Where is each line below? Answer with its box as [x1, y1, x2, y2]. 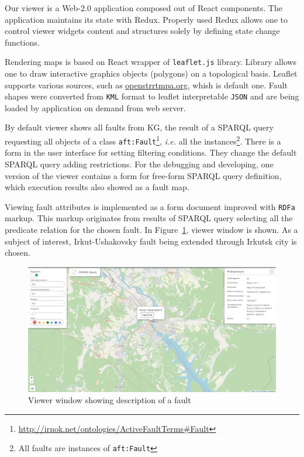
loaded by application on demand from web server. [5, 101, 186, 114]
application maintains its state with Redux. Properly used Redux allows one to [5, 13, 288, 25]
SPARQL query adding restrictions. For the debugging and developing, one [5, 157, 274, 170]
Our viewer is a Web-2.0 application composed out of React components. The [5, 2, 282, 13]
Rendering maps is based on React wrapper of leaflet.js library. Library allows [5, 56, 297, 68]
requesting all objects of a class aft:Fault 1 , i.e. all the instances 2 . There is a [5, 133, 281, 147]
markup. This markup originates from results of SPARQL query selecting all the [5, 212, 293, 224]
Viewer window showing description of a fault [28, 394, 191, 406]
